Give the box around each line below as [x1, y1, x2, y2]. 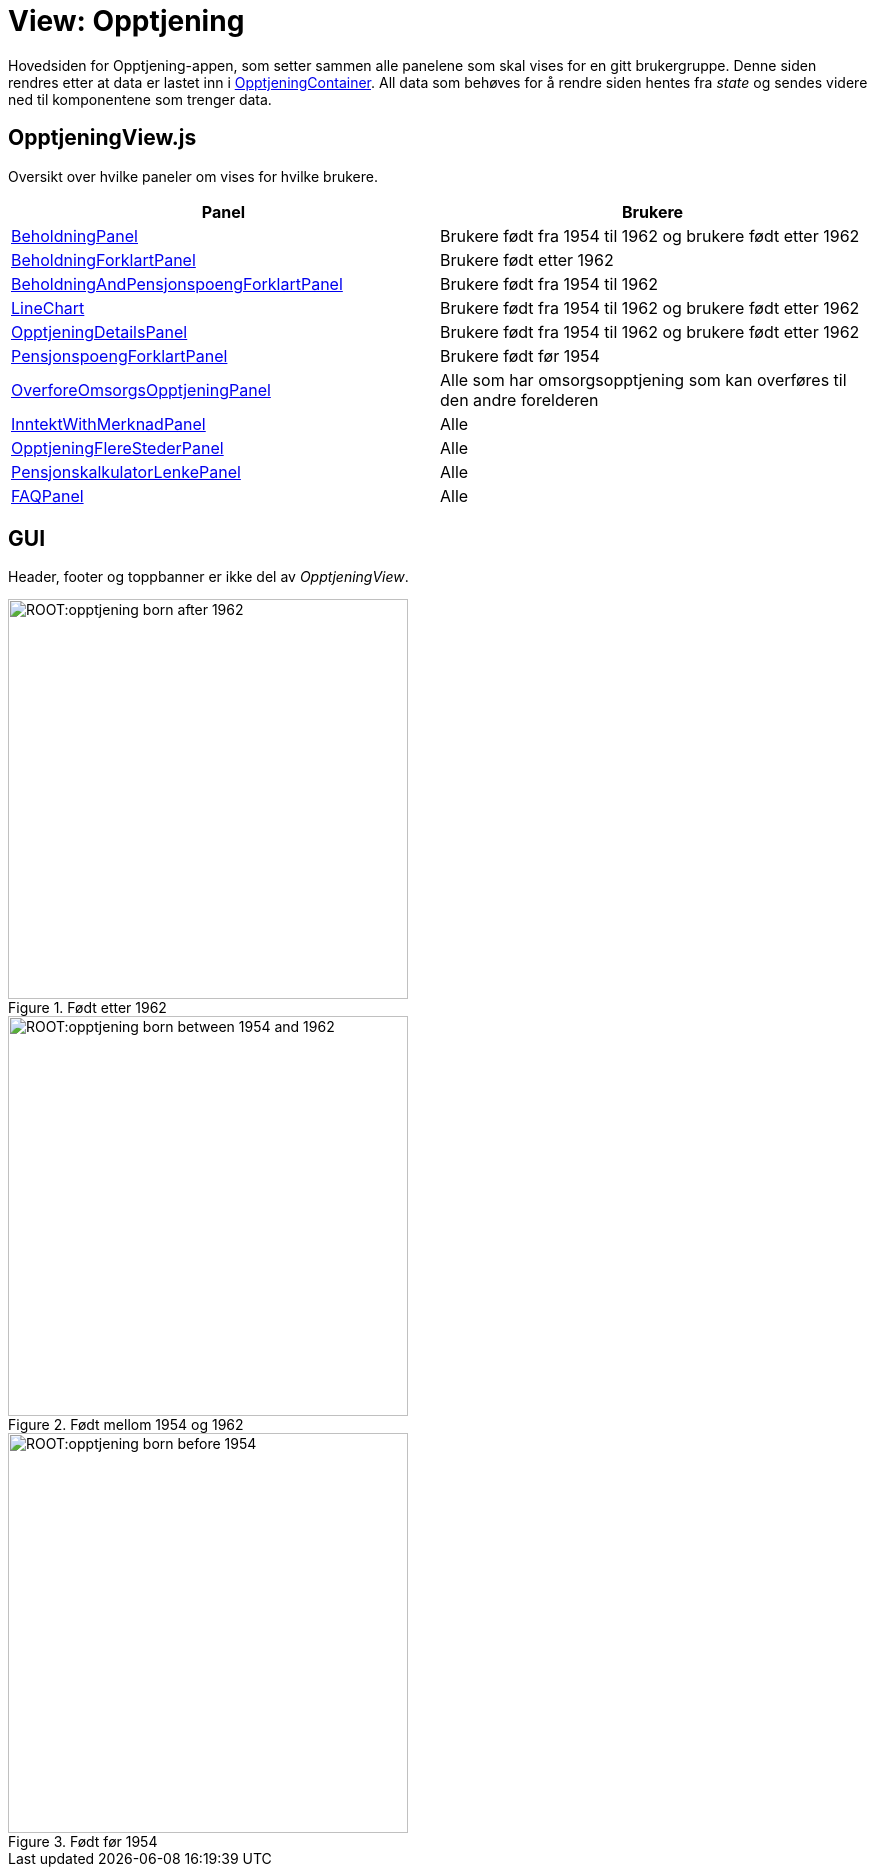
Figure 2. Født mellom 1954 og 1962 [8, 1416, 244, 1434]
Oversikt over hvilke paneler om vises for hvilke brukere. [8, 167, 378, 185]
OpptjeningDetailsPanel [11, 321, 188, 342]
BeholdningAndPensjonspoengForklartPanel [11, 273, 343, 294]
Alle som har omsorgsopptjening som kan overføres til [440, 369, 847, 390]
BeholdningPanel [11, 225, 138, 246]
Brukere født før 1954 [440, 345, 600, 366]
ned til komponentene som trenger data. [8, 90, 272, 108]
